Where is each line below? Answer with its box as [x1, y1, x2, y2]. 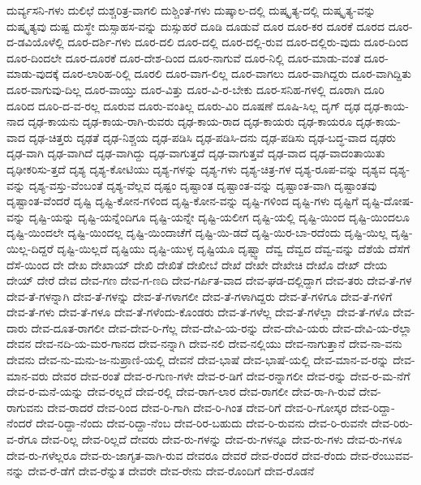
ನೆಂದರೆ [6, 414, 32, 431]
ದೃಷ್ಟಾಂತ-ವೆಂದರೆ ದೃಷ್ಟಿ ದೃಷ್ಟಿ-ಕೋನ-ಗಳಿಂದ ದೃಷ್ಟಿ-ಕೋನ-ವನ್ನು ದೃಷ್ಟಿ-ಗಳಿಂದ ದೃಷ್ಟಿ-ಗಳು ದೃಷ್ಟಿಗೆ [6, 192, 359, 209]
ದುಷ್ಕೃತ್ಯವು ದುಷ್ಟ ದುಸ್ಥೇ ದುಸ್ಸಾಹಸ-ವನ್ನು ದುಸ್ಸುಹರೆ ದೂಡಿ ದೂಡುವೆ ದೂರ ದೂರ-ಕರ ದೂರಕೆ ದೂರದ [6, 17, 384, 34]
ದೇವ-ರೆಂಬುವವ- [350, 446, 414, 463]
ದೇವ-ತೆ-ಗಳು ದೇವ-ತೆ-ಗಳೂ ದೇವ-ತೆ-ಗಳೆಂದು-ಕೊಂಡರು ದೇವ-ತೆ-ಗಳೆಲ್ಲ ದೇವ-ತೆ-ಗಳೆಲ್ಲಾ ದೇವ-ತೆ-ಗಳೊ [6, 303, 389, 320]
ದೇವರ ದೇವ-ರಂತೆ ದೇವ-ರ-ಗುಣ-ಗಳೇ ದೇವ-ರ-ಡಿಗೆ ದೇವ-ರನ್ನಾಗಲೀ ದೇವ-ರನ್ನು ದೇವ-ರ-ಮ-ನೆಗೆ [52, 367, 410, 384]
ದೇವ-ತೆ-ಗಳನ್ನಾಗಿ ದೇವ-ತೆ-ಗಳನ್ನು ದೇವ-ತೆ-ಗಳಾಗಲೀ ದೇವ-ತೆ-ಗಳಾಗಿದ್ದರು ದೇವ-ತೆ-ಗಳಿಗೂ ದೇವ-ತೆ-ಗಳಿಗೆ [6, 287, 393, 304]
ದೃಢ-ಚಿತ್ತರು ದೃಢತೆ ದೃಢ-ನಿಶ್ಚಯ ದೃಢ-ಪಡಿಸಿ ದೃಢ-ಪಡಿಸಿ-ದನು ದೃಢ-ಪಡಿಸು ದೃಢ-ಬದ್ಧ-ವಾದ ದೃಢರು [28, 128, 396, 145]
